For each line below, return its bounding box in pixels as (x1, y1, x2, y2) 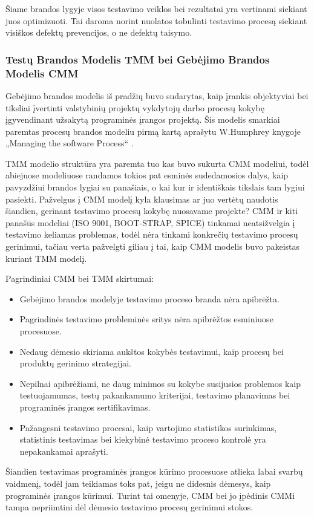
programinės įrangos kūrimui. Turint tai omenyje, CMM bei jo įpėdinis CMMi (5, 489, 295, 501)
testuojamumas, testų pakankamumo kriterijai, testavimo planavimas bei (19, 389, 290, 402)
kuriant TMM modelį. (5, 252, 87, 264)
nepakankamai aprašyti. (19, 444, 108, 457)
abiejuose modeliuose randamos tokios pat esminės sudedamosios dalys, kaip (5, 169, 289, 181)
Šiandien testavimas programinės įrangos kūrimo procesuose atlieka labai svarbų (5, 465, 303, 478)
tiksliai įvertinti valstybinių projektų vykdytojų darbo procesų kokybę (5, 101, 264, 114)
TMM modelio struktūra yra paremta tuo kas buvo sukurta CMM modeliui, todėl (5, 157, 309, 169)
